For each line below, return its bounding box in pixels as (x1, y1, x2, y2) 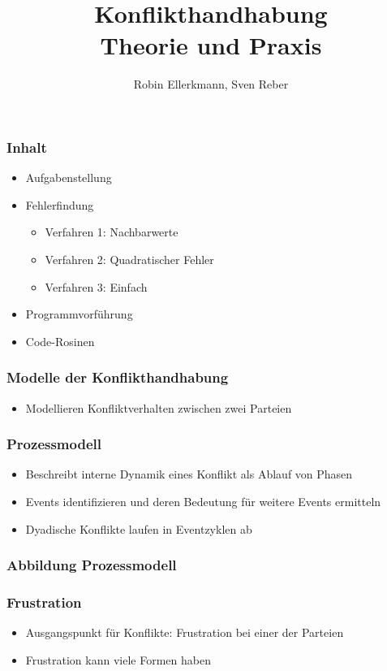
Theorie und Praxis (100, 28, 322, 62)
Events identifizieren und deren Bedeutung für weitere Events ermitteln (25, 492, 381, 509)
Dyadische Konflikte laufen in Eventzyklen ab (25, 520, 252, 537)
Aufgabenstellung (25, 169, 112, 186)
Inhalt (6, 136, 47, 157)
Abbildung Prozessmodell (6, 555, 177, 575)
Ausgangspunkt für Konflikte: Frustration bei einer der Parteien (25, 624, 344, 641)
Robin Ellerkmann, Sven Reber (133, 76, 289, 93)
